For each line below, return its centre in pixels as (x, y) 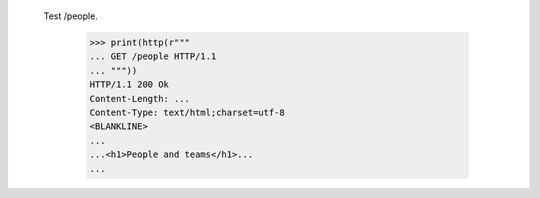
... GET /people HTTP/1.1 (153, 56)
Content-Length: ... (139, 98)
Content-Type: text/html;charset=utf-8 (187, 112)
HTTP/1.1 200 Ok (129, 84)
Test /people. (71, 16)
